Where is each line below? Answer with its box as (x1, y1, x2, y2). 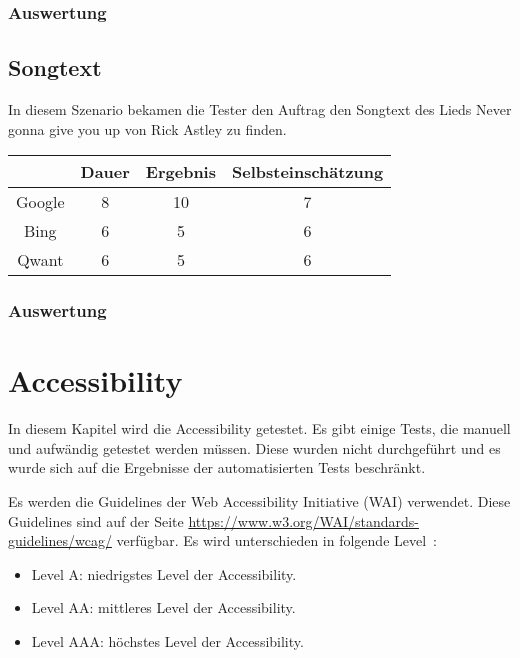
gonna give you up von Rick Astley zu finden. (8, 118, 287, 139)
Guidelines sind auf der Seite (8, 510, 184, 531)
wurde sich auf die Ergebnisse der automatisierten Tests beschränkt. (8, 457, 426, 478)
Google (16, 190, 65, 214)
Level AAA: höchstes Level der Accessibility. (31, 630, 304, 651)
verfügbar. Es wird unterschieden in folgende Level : (116, 530, 437, 551)
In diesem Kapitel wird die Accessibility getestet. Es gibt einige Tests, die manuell (8, 418, 511, 439)
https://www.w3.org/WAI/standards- (188, 510, 419, 531)
